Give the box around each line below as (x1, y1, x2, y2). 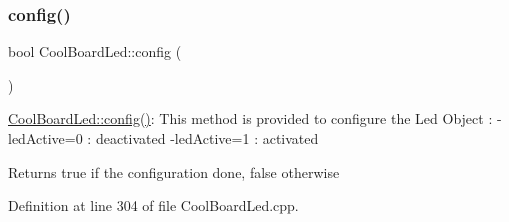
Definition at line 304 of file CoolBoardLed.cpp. (8, 195, 299, 216)
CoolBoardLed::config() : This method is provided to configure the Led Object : (8, 108, 493, 129)
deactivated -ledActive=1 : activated (95, 128, 319, 148)
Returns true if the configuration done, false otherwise (8, 161, 340, 182)
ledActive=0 (8, 128, 83, 148)
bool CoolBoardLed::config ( (8, 41, 182, 62)
